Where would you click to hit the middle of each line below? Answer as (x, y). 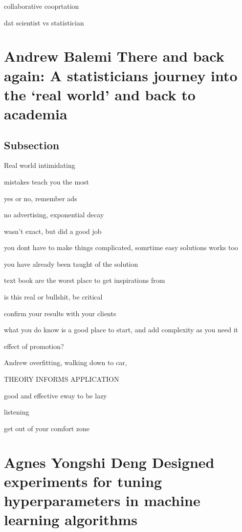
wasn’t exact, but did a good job (53, 231)
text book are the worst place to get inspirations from (85, 280)
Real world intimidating (40, 165)
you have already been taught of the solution (71, 264)
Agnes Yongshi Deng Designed (109, 462)
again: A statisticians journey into (121, 75)
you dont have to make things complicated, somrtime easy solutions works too (121, 247)
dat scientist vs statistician (44, 22)
